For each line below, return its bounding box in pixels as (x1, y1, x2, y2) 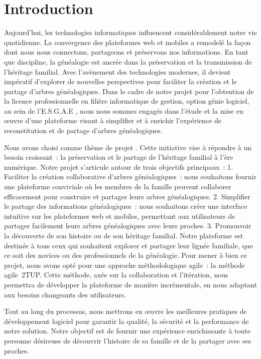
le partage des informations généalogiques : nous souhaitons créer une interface (4, 201, 247, 211)
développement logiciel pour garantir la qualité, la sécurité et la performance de (4, 315, 249, 326)
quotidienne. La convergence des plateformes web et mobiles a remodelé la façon (4, 37, 251, 47)
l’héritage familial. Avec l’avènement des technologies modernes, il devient (4, 66, 231, 77)
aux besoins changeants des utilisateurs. (4, 289, 126, 299)
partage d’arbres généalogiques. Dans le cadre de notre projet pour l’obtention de (4, 86, 254, 96)
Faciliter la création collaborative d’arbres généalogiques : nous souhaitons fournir (4, 171, 256, 182)
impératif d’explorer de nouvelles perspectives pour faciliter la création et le (4, 76, 237, 87)
